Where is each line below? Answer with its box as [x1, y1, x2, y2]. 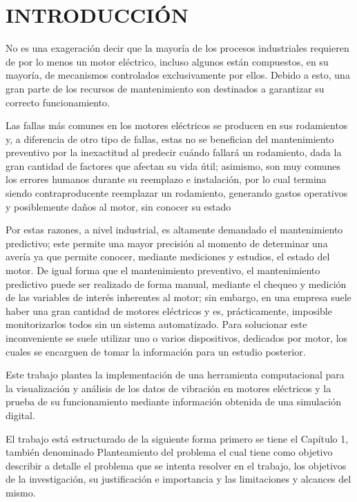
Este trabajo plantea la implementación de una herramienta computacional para [6, 367, 345, 382]
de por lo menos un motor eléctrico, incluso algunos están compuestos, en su [6, 54, 329, 68]
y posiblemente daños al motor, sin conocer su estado [6, 199, 231, 213]
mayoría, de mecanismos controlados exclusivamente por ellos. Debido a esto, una [6, 68, 350, 82]
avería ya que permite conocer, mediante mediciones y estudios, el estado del [6, 249, 330, 264]
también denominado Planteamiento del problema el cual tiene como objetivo [6, 445, 333, 459]
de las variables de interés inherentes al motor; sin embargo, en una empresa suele [6, 290, 351, 305]
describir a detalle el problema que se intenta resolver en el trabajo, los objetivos [6, 458, 347, 472]
